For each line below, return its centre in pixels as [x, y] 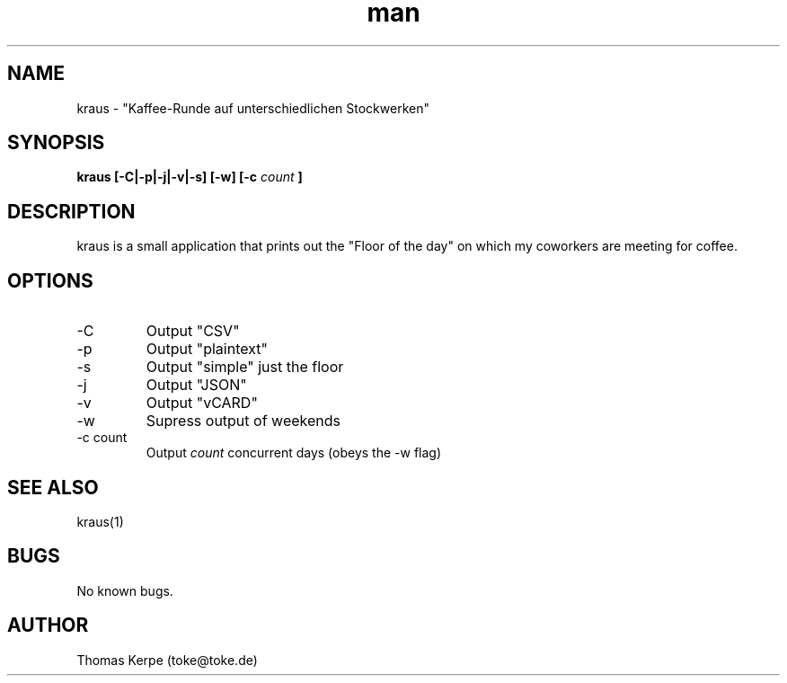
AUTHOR [48, 625]
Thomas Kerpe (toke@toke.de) [167, 660]
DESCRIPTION [71, 211]
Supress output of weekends [243, 421]
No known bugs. [125, 590]
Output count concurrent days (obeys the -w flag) [294, 453]
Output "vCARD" [202, 403]
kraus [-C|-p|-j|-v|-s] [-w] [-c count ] [190, 177]
